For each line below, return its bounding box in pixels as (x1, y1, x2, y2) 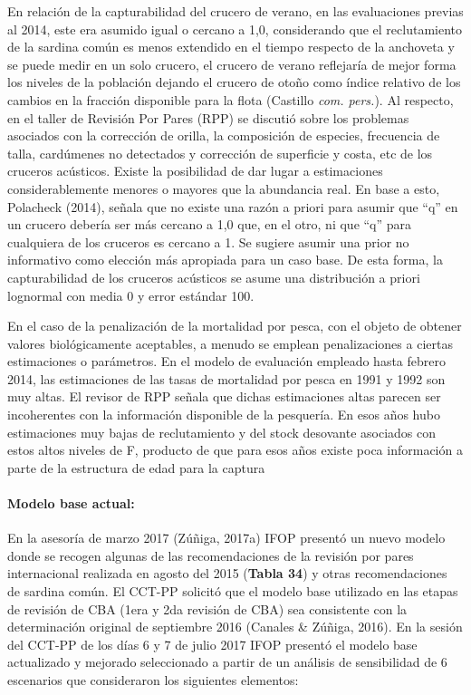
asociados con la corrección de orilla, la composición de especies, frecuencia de (7, 126, 440, 145)
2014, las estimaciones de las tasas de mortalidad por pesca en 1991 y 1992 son (7, 369, 446, 388)
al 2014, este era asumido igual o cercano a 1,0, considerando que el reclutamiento (7, 19, 463, 38)
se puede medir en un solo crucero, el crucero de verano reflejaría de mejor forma (7, 54, 457, 73)
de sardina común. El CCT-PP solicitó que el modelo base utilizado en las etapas (7, 582, 458, 601)
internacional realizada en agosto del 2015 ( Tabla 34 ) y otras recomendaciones (7, 564, 447, 583)
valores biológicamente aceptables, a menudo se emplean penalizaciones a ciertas (7, 333, 453, 352)
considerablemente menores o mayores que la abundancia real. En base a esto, (7, 179, 440, 198)
